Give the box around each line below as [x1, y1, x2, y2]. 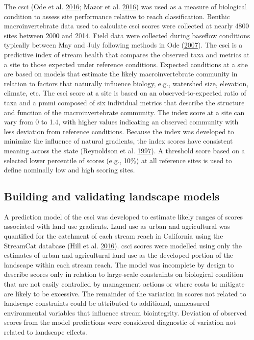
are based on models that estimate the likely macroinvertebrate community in [4, 69, 238, 79]
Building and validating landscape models [4, 189, 220, 204]
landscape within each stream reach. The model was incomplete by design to [4, 259, 234, 269]
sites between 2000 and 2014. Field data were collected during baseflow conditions [4, 30, 250, 40]
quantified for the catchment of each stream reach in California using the [4, 231, 223, 241]
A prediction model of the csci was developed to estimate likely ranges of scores [4, 211, 243, 221]
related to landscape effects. [4, 327, 87, 337]
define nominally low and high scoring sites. [4, 165, 135, 175]
